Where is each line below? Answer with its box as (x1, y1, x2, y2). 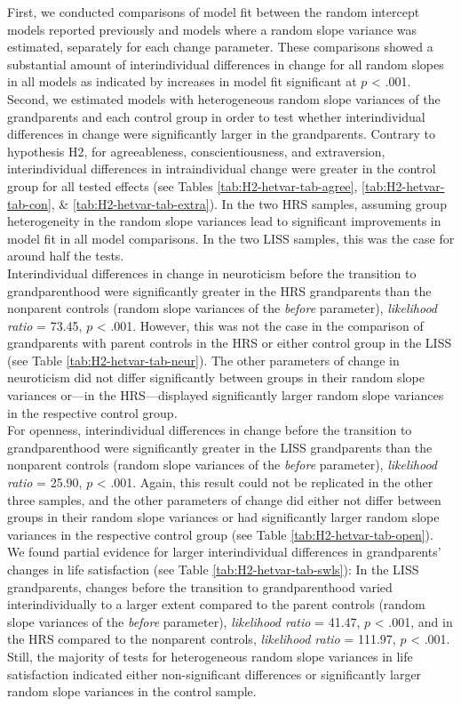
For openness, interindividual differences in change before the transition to (7, 421, 412, 439)
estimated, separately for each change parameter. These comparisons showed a (7, 37, 433, 56)
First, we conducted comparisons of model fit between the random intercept (7, 3, 420, 20)
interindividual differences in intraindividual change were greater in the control (7, 159, 436, 178)
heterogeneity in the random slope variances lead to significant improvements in (7, 212, 441, 230)
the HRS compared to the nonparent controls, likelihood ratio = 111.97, (7, 630, 396, 648)
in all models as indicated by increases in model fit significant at (7, 72, 357, 91)
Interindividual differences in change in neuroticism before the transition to (7, 263, 417, 282)
